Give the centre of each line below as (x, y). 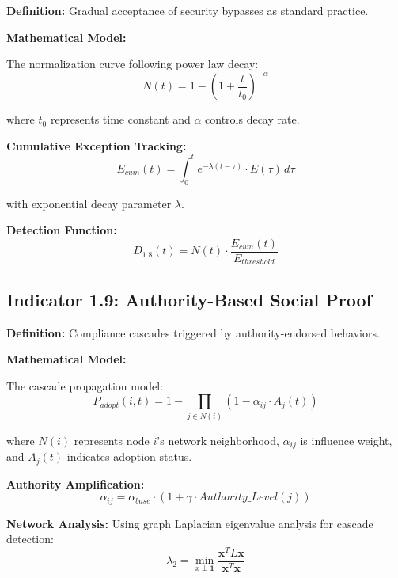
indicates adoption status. (129, 456)
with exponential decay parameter (89, 203)
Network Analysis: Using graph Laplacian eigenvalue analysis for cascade (190, 523)
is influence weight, (346, 440)
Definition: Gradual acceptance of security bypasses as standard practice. (188, 10)
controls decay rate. (252, 119)
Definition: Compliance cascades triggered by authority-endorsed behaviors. (193, 332)
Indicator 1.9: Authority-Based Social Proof (189, 299)
